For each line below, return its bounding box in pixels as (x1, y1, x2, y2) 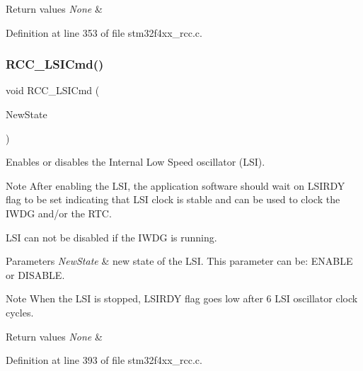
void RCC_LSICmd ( (6, 83, 100, 98)
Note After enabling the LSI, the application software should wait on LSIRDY (6, 178, 345, 193)
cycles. (6, 304, 34, 319)
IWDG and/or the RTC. (6, 205, 112, 220)
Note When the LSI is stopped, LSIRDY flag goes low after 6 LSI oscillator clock (6, 291, 358, 306)
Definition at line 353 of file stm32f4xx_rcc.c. (6, 25, 202, 40)
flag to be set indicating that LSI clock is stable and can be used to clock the (6, 192, 340, 207)
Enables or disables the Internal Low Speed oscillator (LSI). (6, 154, 265, 169)
